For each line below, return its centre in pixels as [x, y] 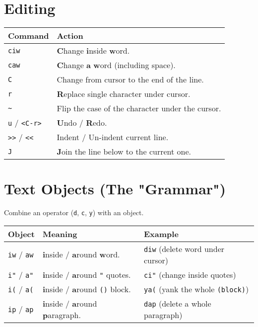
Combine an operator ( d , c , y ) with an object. [74, 212]
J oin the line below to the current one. [124, 152]
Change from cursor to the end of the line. [130, 80]
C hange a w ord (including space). [116, 65]
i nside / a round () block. [87, 289]
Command [29, 36]
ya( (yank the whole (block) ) [196, 289]
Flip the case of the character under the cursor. [139, 108]
